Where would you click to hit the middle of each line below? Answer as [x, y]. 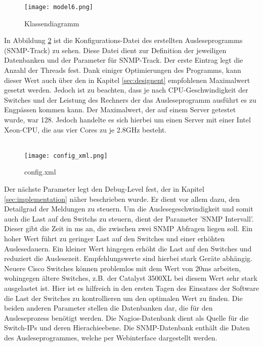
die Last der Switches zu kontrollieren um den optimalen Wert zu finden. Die [123, 298]
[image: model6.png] [59, 7]
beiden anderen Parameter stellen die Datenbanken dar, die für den [108, 308]
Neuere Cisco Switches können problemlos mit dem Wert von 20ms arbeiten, [123, 268]
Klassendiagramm [52, 23]
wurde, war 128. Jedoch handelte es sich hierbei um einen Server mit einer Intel [127, 119]
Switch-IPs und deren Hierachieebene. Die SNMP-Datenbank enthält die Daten [127, 328]
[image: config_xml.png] [66, 156]
